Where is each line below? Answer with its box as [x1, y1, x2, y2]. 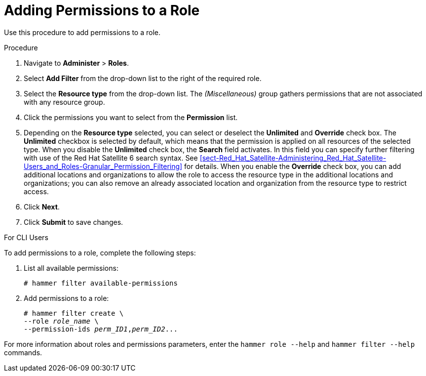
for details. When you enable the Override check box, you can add [184, 162, 401, 170]
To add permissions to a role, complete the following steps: [4, 248, 196, 257]
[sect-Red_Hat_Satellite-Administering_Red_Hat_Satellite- [199, 153, 387, 162]
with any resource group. [24, 97, 105, 106]
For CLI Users [4, 233, 48, 242]
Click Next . [24, 202, 60, 211]
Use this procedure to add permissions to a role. [4, 28, 160, 37]
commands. [4, 348, 42, 357]
